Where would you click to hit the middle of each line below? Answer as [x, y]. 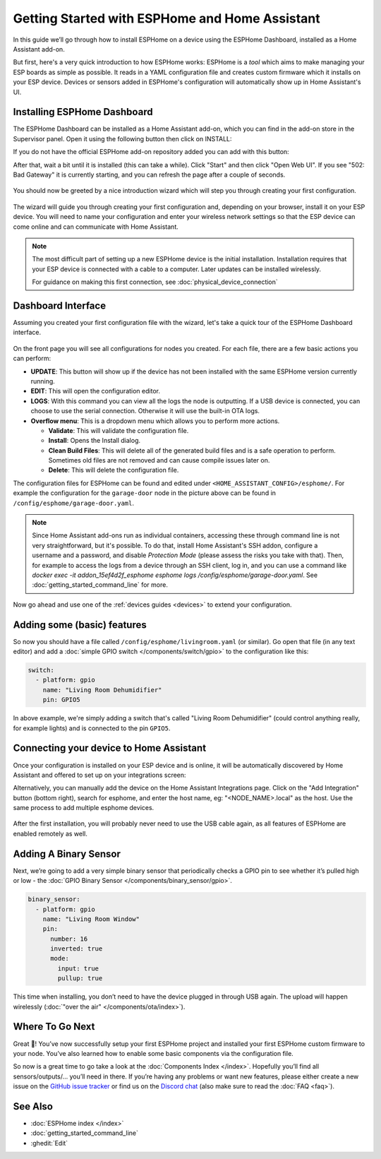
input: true [78, 968]
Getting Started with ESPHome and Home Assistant [167, 18]
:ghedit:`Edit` [49, 1143]
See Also [33, 1106]
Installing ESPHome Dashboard [83, 112]
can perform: [32, 358]
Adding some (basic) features [80, 625]
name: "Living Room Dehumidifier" [102, 690]
